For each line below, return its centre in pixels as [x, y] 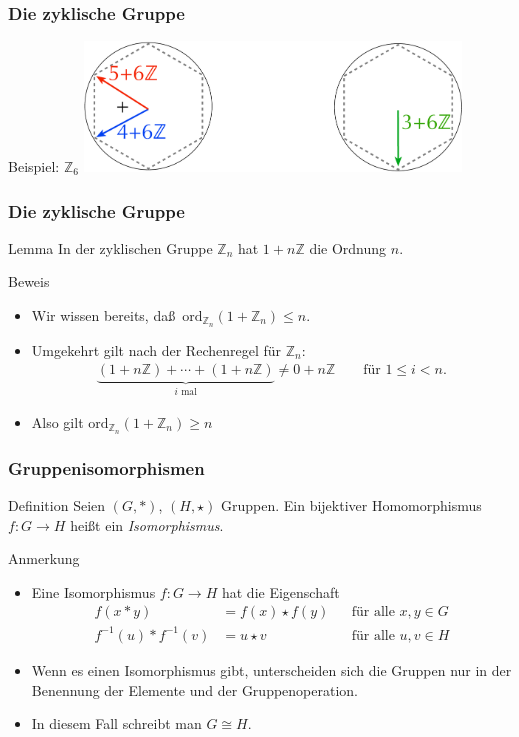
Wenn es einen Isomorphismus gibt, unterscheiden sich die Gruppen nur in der [271, 669]
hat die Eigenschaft [280, 591]
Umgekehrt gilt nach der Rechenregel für [156, 349]
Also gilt [57, 421]
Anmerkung [44, 558]
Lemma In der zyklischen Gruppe [110, 247]
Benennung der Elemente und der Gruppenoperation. [194, 689]
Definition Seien [57, 505]
